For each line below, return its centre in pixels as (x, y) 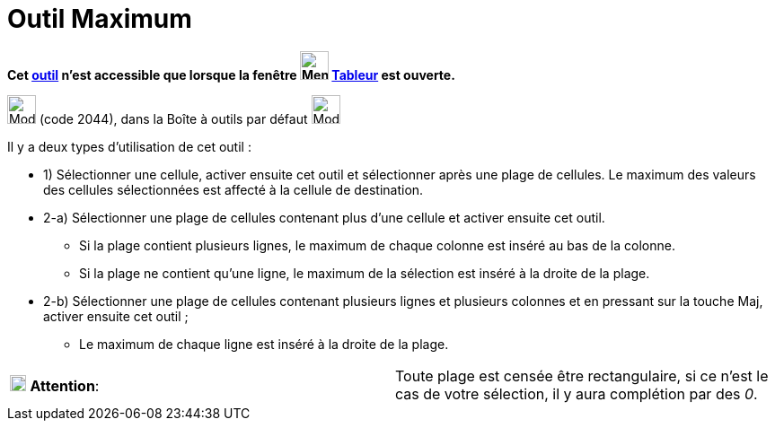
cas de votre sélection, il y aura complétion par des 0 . (577, 393)
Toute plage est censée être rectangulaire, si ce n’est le (582, 376)
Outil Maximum (100, 19)
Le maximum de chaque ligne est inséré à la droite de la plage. (264, 344)
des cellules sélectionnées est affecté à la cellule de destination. (233, 189)
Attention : (65, 385)
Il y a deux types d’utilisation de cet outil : (129, 146)
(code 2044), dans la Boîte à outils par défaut (173, 118)
